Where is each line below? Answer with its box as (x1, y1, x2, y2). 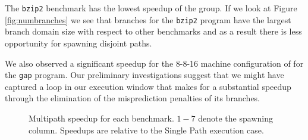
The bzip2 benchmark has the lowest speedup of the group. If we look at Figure (5, 2, 297, 14)
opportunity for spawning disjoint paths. (5, 36, 152, 49)
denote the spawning (198, 111, 273, 124)
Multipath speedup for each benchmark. (29, 111, 174, 124)
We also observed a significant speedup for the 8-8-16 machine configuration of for (5, 57, 304, 69)
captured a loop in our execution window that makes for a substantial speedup (5, 80, 291, 92)
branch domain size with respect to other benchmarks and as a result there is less (5, 25, 302, 38)
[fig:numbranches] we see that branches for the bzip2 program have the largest (5, 13, 291, 26)
